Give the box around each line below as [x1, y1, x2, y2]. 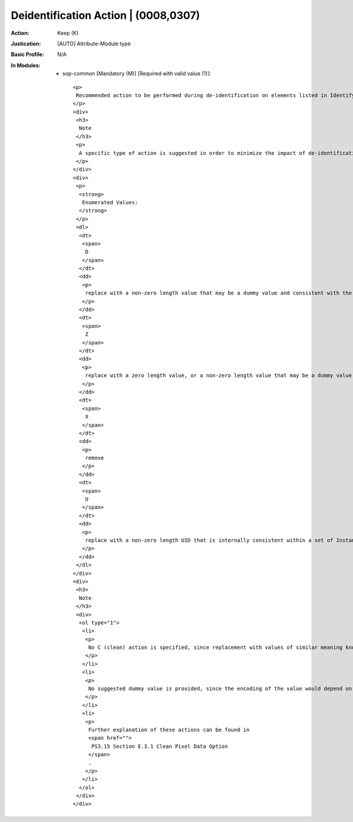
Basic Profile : [11, 51, 44, 58]
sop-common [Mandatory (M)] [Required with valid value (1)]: [62, 70, 211, 77]
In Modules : [11, 62, 41, 69]
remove [85, 455, 104, 462]
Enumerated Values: [82, 199, 138, 206]
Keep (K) [57, 29, 79, 37]
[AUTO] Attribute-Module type [57, 40, 131, 47]
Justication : [11, 40, 41, 47]
